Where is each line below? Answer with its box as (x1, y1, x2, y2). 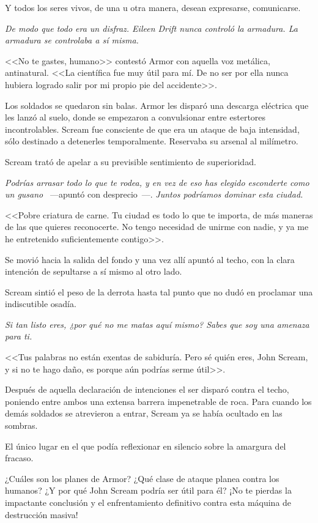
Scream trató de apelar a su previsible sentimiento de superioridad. (5, 155, 256, 168)
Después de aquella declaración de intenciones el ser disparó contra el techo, (5, 383, 289, 396)
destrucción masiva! (5, 508, 78, 521)
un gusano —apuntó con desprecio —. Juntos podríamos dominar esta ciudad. (5, 188, 303, 201)
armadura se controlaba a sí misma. (5, 34, 139, 46)
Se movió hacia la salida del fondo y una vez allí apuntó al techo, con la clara (5, 253, 295, 265)
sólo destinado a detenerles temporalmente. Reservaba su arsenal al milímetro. (5, 135, 298, 147)
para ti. (5, 330, 32, 343)
